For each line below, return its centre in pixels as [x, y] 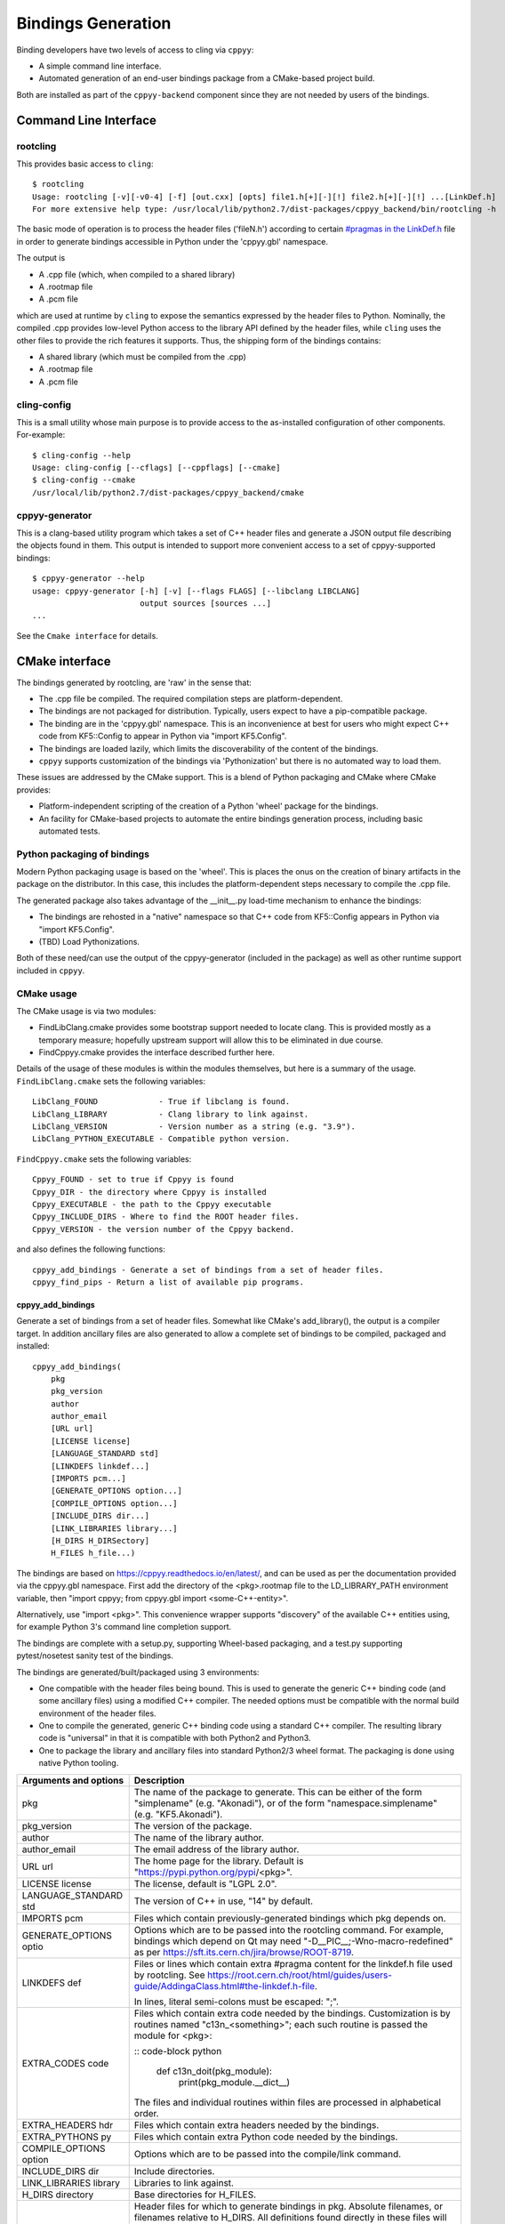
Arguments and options [73, 1780]
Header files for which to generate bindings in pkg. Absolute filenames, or [289, 2206]
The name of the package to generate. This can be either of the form [278, 1792]
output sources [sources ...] [205, 603]
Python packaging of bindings [83, 854]
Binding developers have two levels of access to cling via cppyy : [135, 50]
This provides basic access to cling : [85, 164]
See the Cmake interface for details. [88, 635]
